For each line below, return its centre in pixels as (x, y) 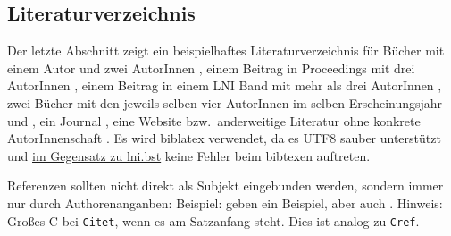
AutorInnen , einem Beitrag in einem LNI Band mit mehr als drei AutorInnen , (225, 85)
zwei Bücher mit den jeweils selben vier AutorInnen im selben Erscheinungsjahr (225, 102)
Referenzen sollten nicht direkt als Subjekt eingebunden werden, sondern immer (225, 185)
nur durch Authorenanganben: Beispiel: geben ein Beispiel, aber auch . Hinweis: (225, 202)
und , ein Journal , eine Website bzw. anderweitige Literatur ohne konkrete (214, 120)
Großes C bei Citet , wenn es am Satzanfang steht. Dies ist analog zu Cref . (213, 220)
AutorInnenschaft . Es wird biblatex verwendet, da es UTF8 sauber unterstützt (224, 138)
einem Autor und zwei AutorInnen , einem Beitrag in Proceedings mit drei (211, 67)
